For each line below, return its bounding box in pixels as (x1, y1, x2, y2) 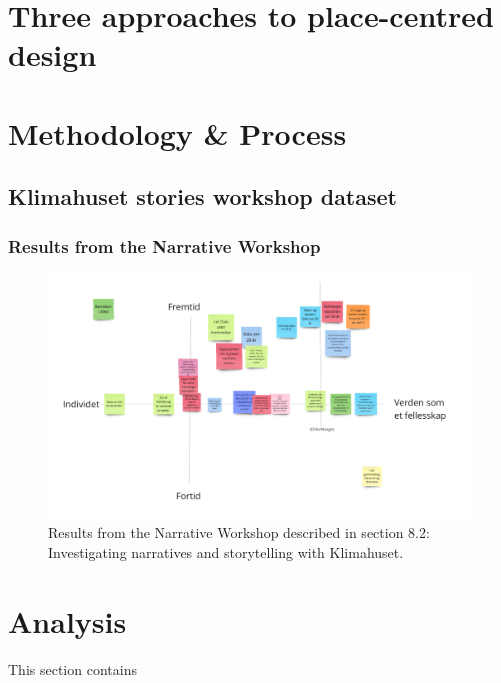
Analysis (8, 600, 127, 641)
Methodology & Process (8, 112, 347, 153)
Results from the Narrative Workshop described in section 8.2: (48, 522, 430, 543)
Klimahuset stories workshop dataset (8, 181, 397, 212)
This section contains (8, 658, 137, 679)
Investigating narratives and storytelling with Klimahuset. (48, 541, 404, 562)
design (8, 34, 97, 75)
